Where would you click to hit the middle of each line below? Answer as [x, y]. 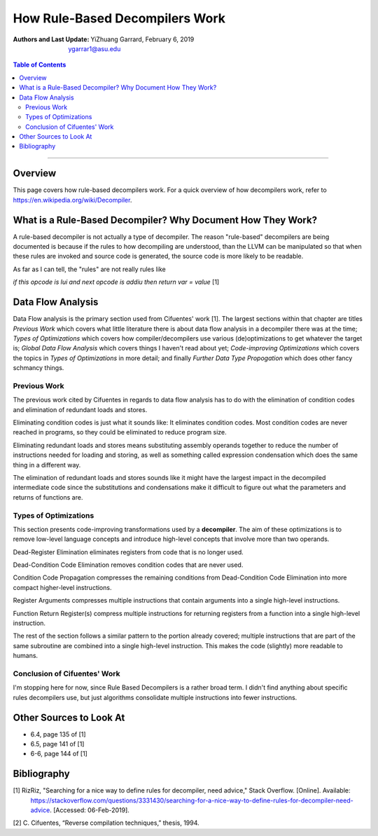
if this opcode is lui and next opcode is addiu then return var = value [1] [116, 282]
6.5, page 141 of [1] [57, 744]
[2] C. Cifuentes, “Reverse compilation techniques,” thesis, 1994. [106, 823]
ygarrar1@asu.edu [94, 48]
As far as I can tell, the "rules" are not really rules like [89, 269]
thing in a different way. [47, 465]
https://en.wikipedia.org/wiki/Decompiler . [72, 200]
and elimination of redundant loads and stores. [80, 409]
